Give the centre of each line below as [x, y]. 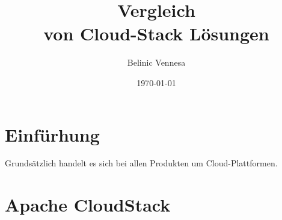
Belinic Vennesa [156, 62]
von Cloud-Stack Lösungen [156, 33]
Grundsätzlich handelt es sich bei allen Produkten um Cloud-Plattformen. [141, 163]
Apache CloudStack [88, 205]
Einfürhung [52, 134]
